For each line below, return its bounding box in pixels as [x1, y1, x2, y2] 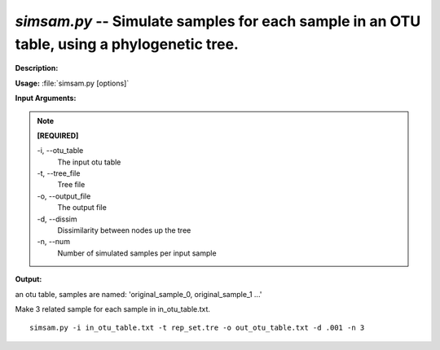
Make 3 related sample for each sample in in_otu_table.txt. [15, 304, 211, 313]
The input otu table [57, 157, 121, 167]
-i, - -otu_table [37, 146, 84, 155]
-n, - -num [37, 237, 71, 247]
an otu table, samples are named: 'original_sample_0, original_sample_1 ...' [15, 289, 262, 299]
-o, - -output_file [37, 191, 91, 201]
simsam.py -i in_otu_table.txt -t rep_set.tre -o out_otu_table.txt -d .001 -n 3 [29, 323, 365, 333]
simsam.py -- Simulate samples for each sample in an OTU [15, 12, 421, 30]
